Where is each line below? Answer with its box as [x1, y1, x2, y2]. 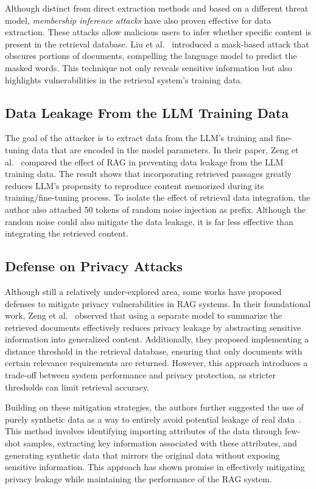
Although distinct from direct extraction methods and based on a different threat [5, 2, 309, 14]
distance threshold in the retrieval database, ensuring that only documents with [5, 344, 303, 357]
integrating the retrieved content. [5, 227, 128, 240]
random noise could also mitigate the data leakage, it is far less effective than [5, 215, 293, 227]
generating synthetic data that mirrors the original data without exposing [5, 448, 280, 461]
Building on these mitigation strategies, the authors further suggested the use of [5, 401, 304, 414]
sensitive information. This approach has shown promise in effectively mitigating [5, 460, 305, 473]
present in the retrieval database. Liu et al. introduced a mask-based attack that [5, 37, 309, 50]
